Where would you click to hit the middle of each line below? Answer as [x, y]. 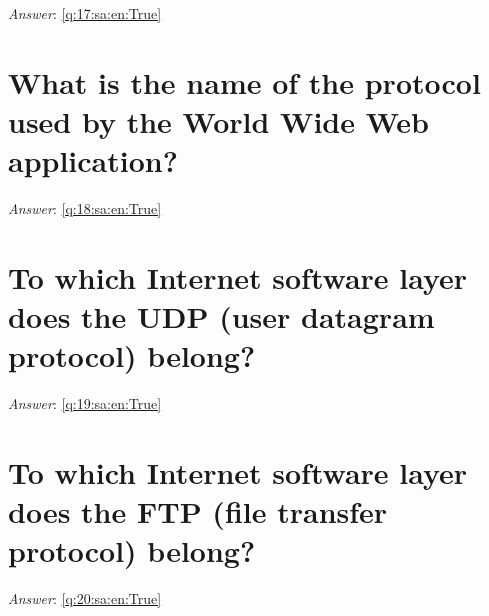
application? [93, 160]
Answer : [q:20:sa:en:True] [85, 598]
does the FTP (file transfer [198, 511]
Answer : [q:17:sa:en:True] [85, 13]
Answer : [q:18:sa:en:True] [85, 208]
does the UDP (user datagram [221, 316]
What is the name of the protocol [244, 81]
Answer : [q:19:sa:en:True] [85, 403]
